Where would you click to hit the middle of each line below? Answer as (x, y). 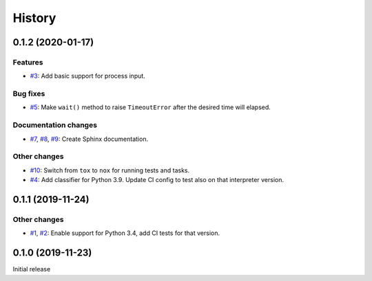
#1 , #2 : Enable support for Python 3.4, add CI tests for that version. (125, 233)
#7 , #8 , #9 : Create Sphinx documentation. (89, 139)
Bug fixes (29, 94)
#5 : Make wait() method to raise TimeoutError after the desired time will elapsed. (151, 107)
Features (28, 62)
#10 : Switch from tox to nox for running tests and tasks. (110, 170)
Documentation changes (55, 125)
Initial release (32, 269)
